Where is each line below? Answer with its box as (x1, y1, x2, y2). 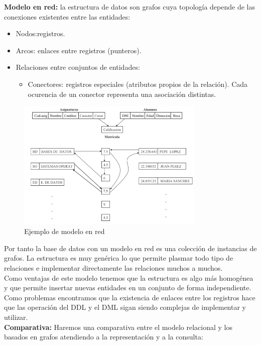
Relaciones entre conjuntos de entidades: (16, 62, 140, 72)
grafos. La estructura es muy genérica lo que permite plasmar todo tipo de (4, 253, 233, 263)
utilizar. (4, 311, 28, 322)
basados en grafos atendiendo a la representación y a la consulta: (4, 331, 203, 342)
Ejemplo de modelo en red (24, 226, 105, 237)
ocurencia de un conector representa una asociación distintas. (28, 88, 216, 99)
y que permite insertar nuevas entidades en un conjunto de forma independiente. (4, 282, 251, 293)
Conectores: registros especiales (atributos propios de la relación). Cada (28, 78, 248, 89)
